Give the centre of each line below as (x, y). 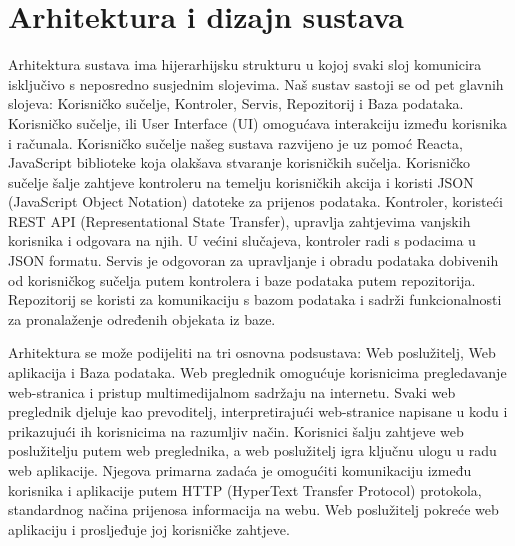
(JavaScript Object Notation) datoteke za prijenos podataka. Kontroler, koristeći (255, 201)
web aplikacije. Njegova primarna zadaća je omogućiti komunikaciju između (240, 470)
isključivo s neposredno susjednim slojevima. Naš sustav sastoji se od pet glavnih (256, 83)
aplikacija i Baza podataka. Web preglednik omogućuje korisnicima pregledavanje (257, 372)
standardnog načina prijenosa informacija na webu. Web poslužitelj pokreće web (253, 509)
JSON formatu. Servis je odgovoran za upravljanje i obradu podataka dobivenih (253, 260)
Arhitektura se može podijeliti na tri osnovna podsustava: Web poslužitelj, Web (252, 352)
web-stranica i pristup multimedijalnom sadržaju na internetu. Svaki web (232, 391)
